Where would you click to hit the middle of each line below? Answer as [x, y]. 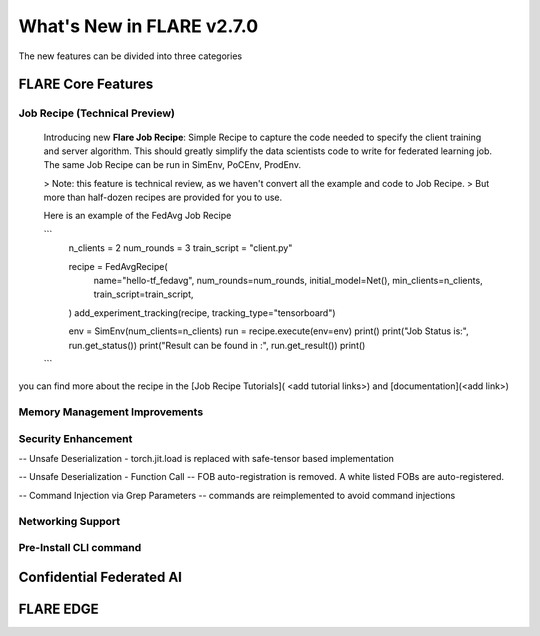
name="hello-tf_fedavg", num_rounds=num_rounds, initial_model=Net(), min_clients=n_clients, [288, 281]
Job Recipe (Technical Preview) [96, 113]
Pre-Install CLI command [80, 548]
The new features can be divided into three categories [130, 56]
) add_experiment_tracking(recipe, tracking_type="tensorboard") [202, 312]
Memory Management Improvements [111, 412]
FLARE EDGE [58, 608]
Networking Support [69, 521]
